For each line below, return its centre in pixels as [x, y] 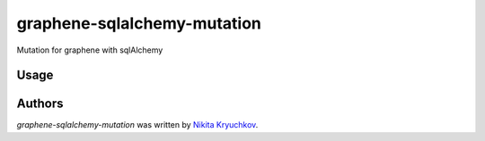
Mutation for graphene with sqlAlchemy [90, 50]
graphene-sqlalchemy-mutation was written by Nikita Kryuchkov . [137, 125]
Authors [40, 104]
